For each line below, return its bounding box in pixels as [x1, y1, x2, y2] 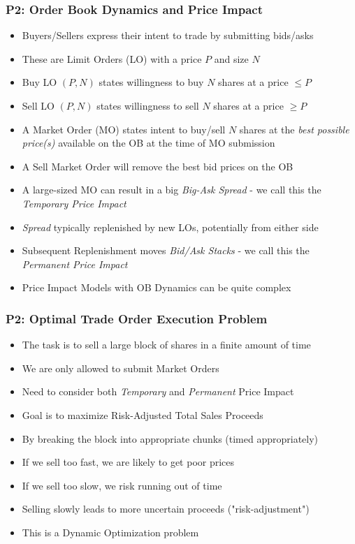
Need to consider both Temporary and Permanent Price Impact [22, 384, 294, 399]
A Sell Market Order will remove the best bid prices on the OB [22, 159, 294, 173]
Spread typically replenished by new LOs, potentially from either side [22, 219, 319, 234]
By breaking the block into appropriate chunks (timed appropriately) [22, 431, 319, 446]
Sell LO [22, 98, 55, 112]
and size [214, 51, 249, 66]
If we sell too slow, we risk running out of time [22, 478, 222, 492]
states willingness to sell [96, 98, 199, 112]
